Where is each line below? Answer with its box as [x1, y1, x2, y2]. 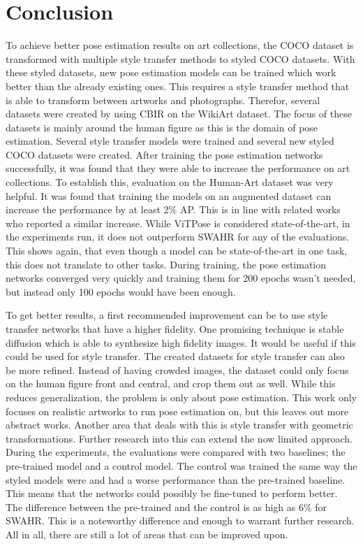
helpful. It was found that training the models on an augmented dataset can [6, 188, 332, 203]
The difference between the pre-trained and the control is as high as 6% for [6, 499, 327, 514]
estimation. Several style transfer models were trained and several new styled [6, 134, 334, 148]
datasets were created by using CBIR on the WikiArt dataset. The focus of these [6, 106, 352, 121]
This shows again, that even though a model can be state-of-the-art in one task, [6, 243, 348, 258]
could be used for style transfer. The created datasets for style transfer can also [6, 349, 345, 364]
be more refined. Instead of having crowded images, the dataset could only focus [6, 362, 349, 377]
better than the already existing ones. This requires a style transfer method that [6, 78, 350, 93]
